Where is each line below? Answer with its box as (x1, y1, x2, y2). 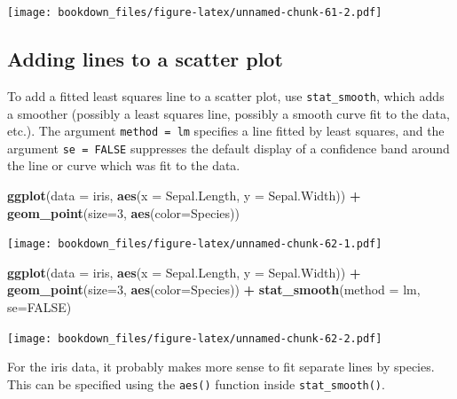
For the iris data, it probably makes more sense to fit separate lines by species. (7, 357, 435, 376)
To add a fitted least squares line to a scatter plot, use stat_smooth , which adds (7, 86, 445, 105)
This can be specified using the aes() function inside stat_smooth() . (7, 374, 385, 393)
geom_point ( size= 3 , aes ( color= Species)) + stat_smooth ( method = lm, (7, 280, 421, 299)
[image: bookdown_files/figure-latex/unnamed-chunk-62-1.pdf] (7, 238, 382, 251)
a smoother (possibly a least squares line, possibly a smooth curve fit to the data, (7, 104, 450, 122)
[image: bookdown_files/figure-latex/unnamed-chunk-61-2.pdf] (7, 6, 382, 19)
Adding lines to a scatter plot (7, 45, 283, 73)
